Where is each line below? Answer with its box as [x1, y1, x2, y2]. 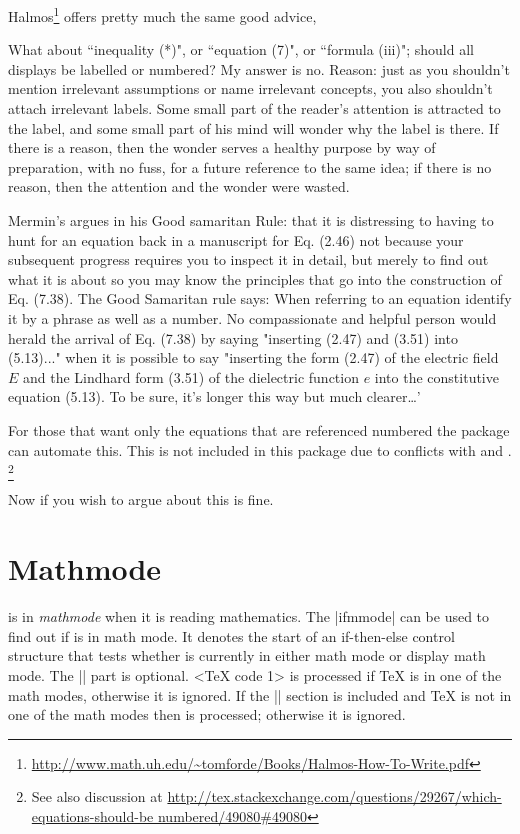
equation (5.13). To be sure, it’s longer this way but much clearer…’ [8, 386, 421, 407]
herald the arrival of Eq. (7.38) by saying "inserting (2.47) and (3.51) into [8, 327, 458, 348]
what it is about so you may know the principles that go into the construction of [8, 268, 502, 289]
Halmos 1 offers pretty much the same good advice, [8, 3, 317, 26]
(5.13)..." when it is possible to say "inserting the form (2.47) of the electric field [8, 347, 499, 368]
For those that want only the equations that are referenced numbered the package [8, 419, 510, 440]
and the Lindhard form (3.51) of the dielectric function [23, 366, 359, 387]
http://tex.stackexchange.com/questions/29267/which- [167, 786, 502, 807]
